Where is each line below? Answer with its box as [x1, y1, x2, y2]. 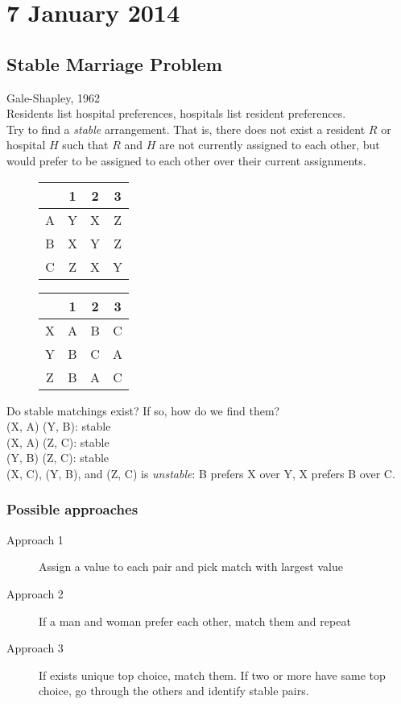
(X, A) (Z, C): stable [6, 433, 110, 450]
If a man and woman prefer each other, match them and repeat [39, 612, 351, 629]
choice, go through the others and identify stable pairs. [39, 682, 309, 699]
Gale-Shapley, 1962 [6, 89, 101, 106]
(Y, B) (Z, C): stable [6, 449, 110, 466]
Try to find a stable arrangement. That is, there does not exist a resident [6, 120, 366, 137]
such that [62, 136, 109, 153]
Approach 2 [6, 585, 64, 602]
